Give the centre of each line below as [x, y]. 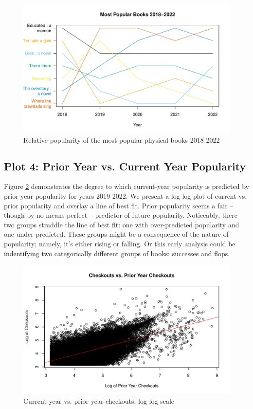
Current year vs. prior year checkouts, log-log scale [99, 400]
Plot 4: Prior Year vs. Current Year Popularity [125, 166]
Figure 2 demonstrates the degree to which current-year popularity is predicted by [126, 186]
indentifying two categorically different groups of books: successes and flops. [117, 253]
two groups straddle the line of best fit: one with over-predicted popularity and [122, 224]
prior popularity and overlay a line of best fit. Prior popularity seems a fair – [119, 205]
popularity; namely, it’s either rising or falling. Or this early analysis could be [120, 243]
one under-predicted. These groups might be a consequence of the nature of [116, 234]
